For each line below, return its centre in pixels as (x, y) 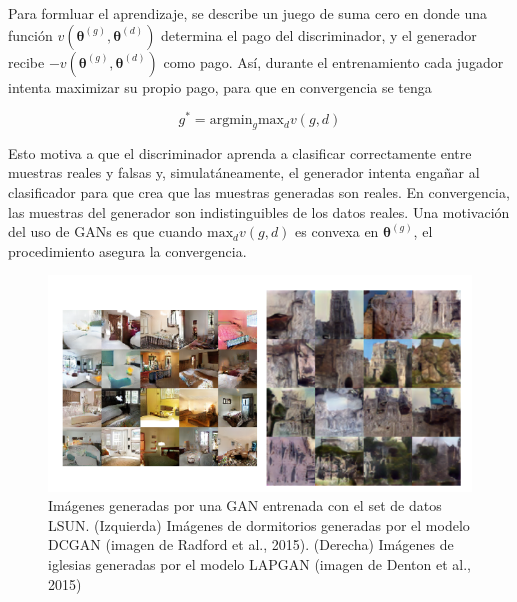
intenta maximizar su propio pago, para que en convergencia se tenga (220, 86)
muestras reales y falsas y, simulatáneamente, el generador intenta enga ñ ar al (244, 172)
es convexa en (337, 231)
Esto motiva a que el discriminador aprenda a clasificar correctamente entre (240, 152)
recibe (26, 61)
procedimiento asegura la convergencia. (127, 250)
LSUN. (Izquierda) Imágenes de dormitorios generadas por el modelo (259, 524)
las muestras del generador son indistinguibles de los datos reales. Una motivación (259, 211)
